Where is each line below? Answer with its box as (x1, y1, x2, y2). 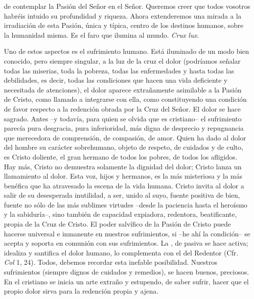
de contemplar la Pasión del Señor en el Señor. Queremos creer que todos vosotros (4, 1, 251, 11)
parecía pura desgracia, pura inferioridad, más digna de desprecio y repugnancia (4, 123, 244, 133)
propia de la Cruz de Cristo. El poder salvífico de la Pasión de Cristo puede (4, 219, 231, 229)
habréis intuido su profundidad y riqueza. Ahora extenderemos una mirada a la (4, 10, 242, 21)
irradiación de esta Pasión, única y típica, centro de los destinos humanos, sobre (4, 20, 244, 30)
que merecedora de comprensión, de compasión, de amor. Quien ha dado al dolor (4, 132, 246, 142)
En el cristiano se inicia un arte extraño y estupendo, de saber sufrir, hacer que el (4, 276, 249, 286)
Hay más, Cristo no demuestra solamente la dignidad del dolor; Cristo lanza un (4, 161, 242, 171)
